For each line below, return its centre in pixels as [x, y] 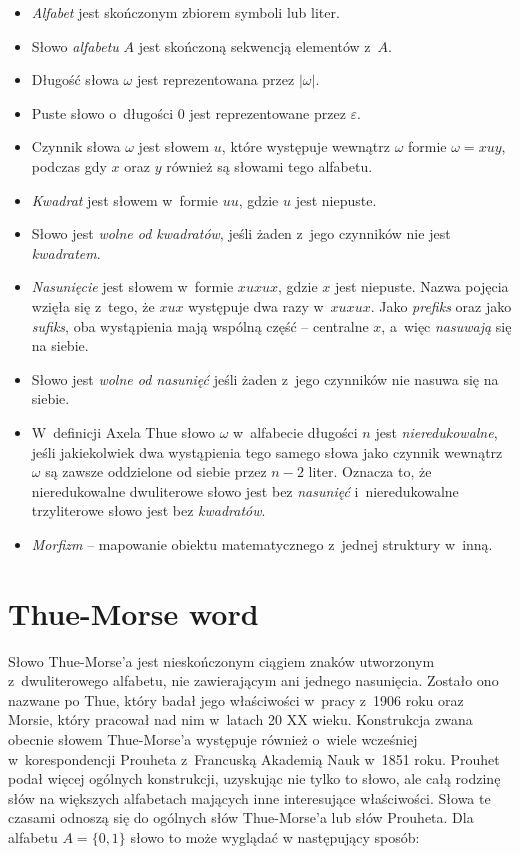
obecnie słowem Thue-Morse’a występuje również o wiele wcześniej [213, 738]
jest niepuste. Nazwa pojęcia [421, 286]
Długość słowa [75, 79]
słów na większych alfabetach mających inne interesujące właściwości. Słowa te [249, 797]
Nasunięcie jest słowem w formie [132, 286]
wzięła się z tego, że [93, 305]
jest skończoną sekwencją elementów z [254, 45]
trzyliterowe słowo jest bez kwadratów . [148, 510]
